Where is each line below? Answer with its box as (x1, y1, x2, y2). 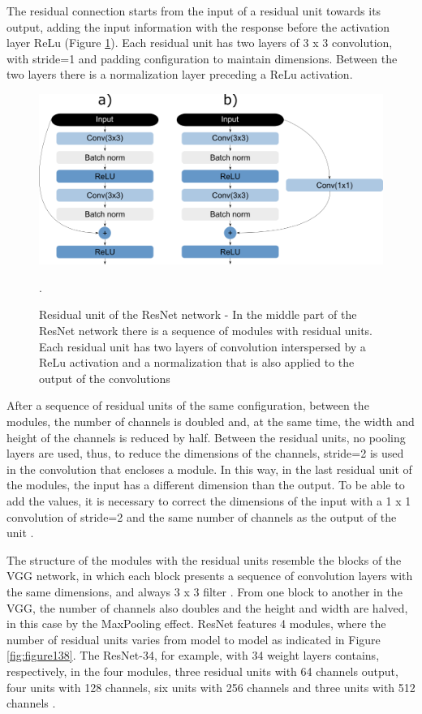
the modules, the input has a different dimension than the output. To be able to (6, 476, 405, 493)
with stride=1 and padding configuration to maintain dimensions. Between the (6, 49, 398, 67)
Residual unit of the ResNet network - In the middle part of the (39, 306, 357, 323)
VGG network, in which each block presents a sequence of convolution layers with (6, 567, 413, 584)
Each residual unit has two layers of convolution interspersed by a (39, 338, 366, 355)
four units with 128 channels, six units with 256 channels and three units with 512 (6, 678, 416, 695)
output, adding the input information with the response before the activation (6, 18, 390, 35)
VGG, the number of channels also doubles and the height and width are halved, (6, 599, 408, 616)
